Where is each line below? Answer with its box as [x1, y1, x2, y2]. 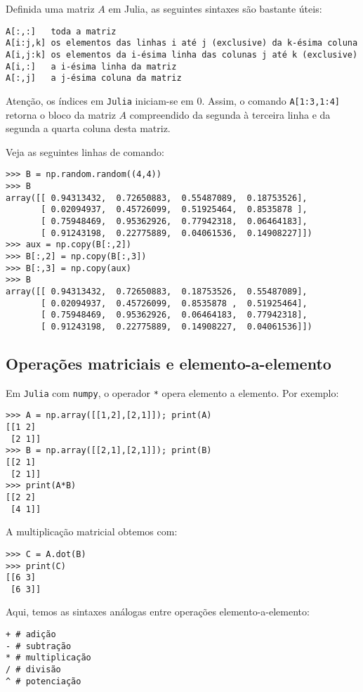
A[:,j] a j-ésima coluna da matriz [6, 73, 182, 84]
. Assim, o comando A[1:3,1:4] [202, 93, 340, 107]
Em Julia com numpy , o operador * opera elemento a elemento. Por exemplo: [6, 385, 339, 400]
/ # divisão [6, 665, 61, 675]
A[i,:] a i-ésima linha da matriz [6, 61, 177, 72]
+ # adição [6, 629, 56, 640]
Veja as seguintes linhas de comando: [6, 144, 164, 159]
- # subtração [6, 641, 72, 651]
